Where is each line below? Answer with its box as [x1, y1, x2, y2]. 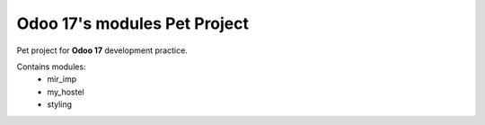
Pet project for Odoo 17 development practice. [16, 45, 188, 56]
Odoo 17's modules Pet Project [16, 13, 250, 33]
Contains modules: [16, 61, 86, 72]
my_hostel [47, 86, 84, 97]
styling [47, 99, 72, 110]
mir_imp [47, 74, 77, 85]
